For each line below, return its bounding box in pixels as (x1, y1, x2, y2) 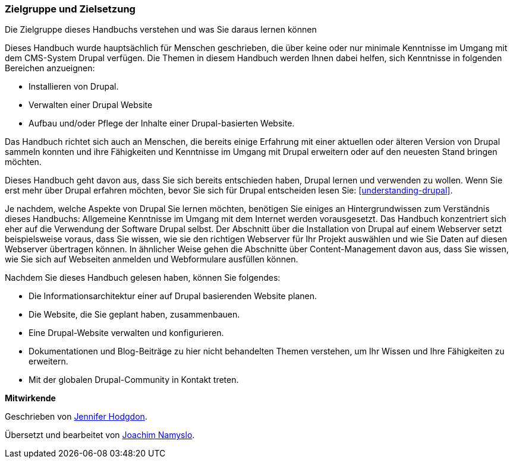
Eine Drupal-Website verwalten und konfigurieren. (29, 328, 224, 338)
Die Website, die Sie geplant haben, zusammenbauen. (29, 309, 240, 320)
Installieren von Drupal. (29, 81, 119, 92)
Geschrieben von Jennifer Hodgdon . (5, 411, 147, 422)
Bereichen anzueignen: (5, 63, 95, 74)
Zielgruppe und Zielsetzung (5, 3, 136, 15)
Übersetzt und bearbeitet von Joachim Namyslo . (5, 430, 195, 440)
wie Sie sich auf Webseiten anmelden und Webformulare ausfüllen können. (5, 254, 298, 265)
